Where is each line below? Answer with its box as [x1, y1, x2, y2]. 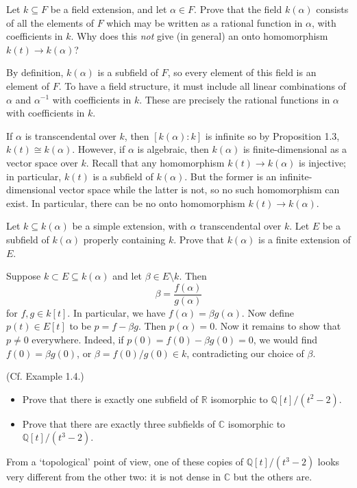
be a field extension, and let [50, 2, 167, 16]
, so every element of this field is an [167, 65, 317, 80]
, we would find [253, 332, 318, 346]
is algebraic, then [137, 142, 209, 156]
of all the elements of [6, 15, 95, 29]
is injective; [299, 155, 346, 169]
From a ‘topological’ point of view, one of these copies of [6, 454, 244, 469]
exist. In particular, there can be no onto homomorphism [6, 195, 245, 210]
